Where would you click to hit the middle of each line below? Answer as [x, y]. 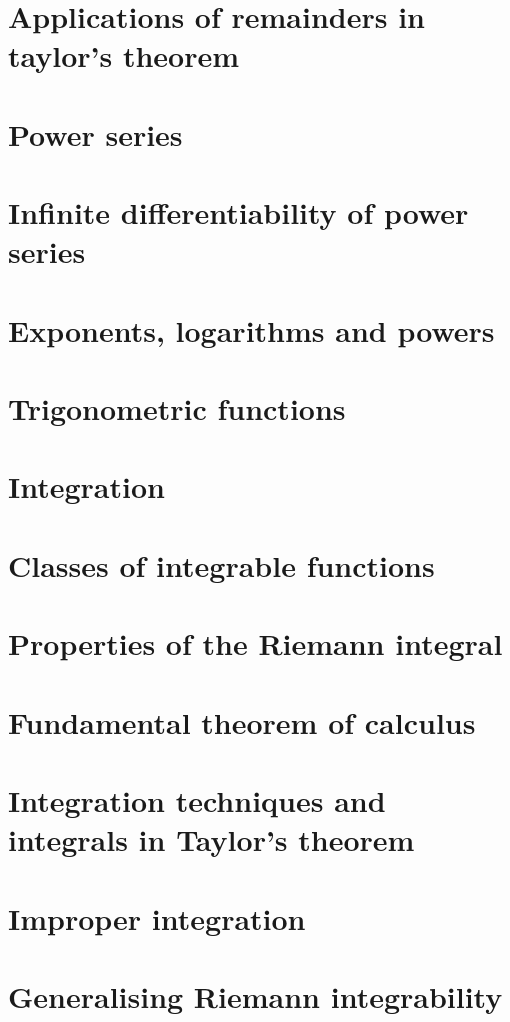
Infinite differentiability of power [238, 212]
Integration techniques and [197, 799]
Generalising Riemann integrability [255, 995]
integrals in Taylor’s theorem [211, 839]
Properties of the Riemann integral [255, 643]
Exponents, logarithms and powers [251, 329]
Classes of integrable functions [221, 564]
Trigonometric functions [177, 408]
